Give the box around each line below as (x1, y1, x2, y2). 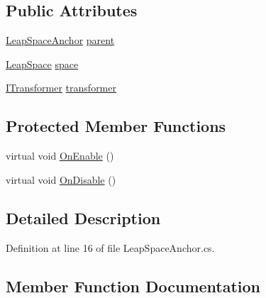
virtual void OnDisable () (6, 172, 116, 187)
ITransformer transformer (6, 80, 116, 95)
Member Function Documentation (6, 275, 261, 297)
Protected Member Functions (6, 115, 226, 137)
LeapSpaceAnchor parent (6, 33, 115, 48)
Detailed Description (6, 206, 161, 228)
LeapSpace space (6, 56, 79, 71)
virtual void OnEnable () (6, 148, 114, 163)
